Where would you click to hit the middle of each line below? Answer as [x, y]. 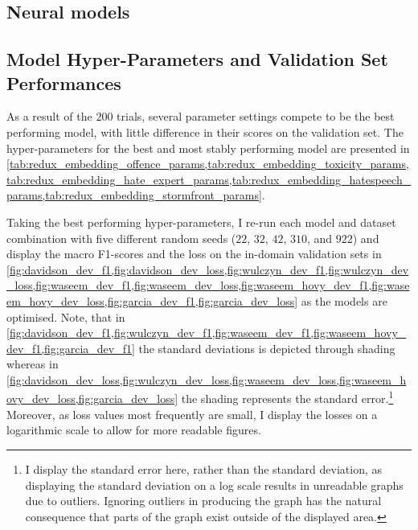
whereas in [33, 364]
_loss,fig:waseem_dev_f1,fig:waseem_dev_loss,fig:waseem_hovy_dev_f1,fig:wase [208, 285]
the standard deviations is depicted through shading [267, 348]
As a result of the [49, 116]
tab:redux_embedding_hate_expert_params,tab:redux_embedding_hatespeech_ [209, 179]
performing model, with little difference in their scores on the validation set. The [205, 131]
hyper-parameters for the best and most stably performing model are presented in [208, 148]
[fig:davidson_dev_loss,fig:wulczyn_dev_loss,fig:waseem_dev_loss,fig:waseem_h [207, 379]
